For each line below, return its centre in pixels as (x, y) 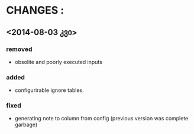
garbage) (26, 125)
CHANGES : (35, 10)
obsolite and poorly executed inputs (58, 62)
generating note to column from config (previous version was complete (101, 119)
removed (19, 49)
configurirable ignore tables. (49, 90)
